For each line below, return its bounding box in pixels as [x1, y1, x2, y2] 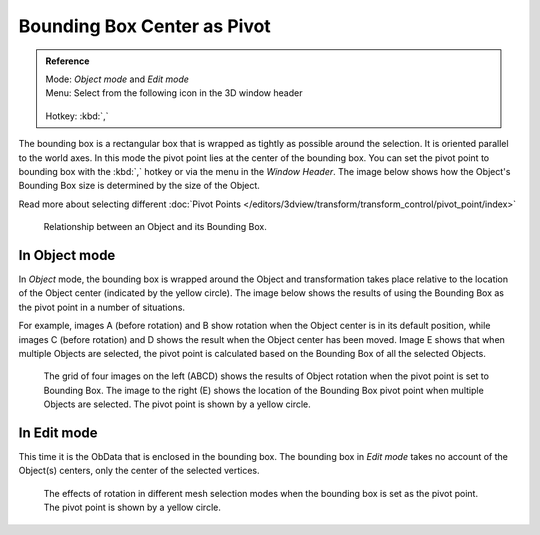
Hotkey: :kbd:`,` [45, 110, 109, 122]
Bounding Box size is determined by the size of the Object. [18, 180, 260, 192]
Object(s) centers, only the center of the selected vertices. [18, 465, 260, 477]
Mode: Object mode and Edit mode [45, 73, 190, 85]
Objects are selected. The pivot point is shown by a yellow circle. [43, 398, 312, 410]
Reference [45, 55, 90, 67]
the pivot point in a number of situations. [18, 301, 185, 313]
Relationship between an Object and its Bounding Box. [43, 221, 267, 233]
